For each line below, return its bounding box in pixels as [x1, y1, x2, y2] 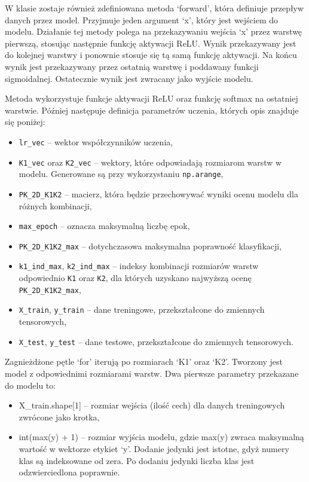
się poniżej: [5, 115, 45, 128]
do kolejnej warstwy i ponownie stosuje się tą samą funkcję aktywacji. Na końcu [5, 48, 297, 61]
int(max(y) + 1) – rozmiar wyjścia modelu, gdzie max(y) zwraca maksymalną [19, 431, 304, 443]
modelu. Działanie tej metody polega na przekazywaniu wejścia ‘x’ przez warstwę [5, 25, 302, 38]
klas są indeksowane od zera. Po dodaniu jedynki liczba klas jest [19, 454, 255, 466]
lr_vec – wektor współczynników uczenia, [19, 135, 173, 148]
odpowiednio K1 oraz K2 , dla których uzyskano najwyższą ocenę [19, 271, 252, 284]
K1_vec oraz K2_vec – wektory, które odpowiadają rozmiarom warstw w [19, 155, 282, 168]
